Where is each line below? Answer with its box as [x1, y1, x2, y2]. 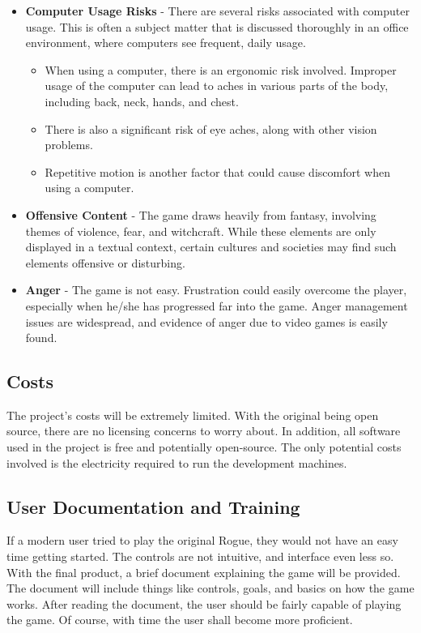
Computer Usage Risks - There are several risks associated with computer [25, 2, 410, 19]
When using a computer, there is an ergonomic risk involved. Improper [45, 61, 397, 78]
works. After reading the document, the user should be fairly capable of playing [6, 595, 402, 612]
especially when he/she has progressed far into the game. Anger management [25, 297, 408, 314]
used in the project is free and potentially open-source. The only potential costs [6, 438, 402, 456]
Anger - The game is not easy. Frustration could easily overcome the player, [25, 281, 407, 298]
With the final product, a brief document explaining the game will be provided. [6, 563, 401, 580]
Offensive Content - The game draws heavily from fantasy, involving [25, 206, 376, 223]
